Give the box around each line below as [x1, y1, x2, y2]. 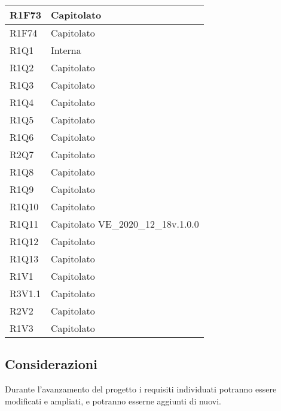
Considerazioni [5, 355, 97, 373]
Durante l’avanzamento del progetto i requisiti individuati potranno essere [5, 383, 277, 395]
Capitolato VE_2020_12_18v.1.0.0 [51, 217, 199, 231]
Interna [51, 43, 81, 57]
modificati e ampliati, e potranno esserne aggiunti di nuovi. [5, 394, 221, 407]
